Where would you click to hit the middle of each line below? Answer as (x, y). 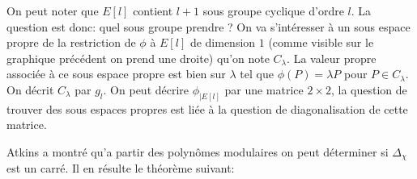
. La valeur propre (332, 58)
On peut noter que (53, 10)
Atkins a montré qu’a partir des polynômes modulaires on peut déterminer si (198, 152)
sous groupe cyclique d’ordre (273, 10)
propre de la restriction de (71, 42)
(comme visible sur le (321, 42)
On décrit (30, 89)
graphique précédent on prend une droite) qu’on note (138, 58)
